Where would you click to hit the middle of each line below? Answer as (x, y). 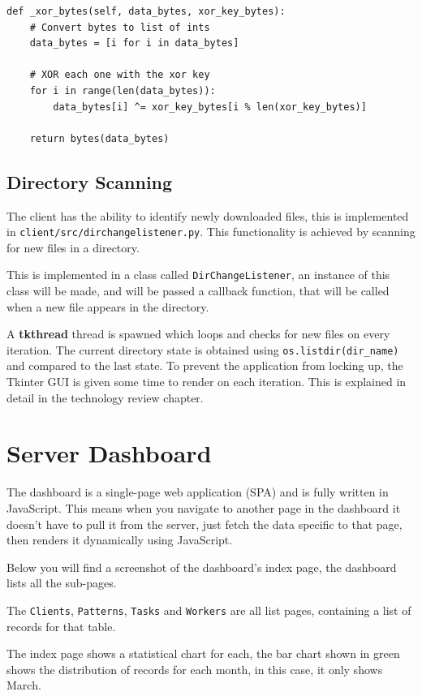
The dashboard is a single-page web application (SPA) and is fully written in (198, 492)
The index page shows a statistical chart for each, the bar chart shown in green (203, 653)
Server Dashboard (109, 453)
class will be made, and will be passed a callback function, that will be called (198, 291)
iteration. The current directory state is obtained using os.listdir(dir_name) (203, 349)
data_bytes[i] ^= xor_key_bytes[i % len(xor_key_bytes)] (210, 107)
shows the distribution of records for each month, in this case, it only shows (195, 669)
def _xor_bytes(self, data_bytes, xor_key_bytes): (146, 11)
